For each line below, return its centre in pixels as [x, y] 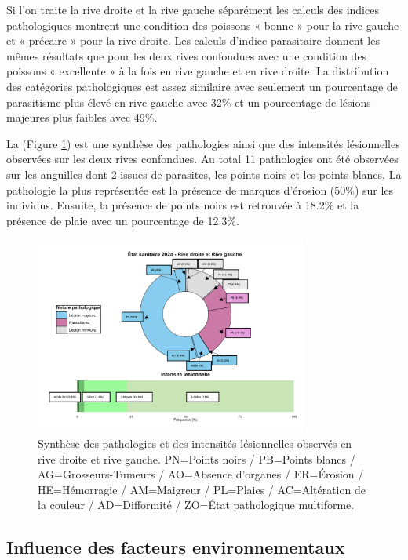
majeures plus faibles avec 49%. [82, 117]
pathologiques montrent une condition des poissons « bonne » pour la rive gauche [203, 25]
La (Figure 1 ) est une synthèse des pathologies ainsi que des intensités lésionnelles [203, 143]
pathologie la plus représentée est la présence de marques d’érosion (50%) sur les [200, 189]
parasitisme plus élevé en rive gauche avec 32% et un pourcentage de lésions [189, 102]
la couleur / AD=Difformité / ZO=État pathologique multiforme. [196, 505]
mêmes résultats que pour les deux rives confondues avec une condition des [187, 55]
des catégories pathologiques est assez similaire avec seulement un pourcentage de [202, 86]
